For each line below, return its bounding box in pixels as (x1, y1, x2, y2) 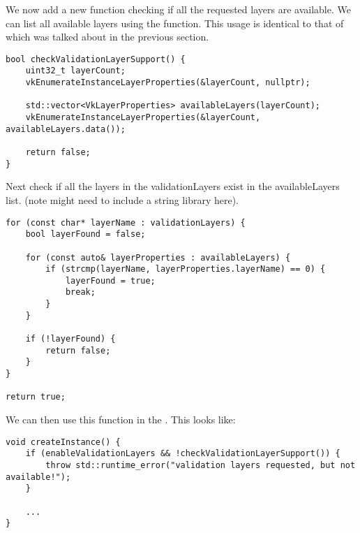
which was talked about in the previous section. (6, 29, 209, 44)
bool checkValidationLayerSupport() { (6, 54, 186, 64)
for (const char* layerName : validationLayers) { (6, 217, 246, 228)
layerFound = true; (65, 275, 156, 286)
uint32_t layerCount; (25, 66, 126, 76)
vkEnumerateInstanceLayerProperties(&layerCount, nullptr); (25, 78, 310, 88)
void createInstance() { (6, 437, 121, 447)
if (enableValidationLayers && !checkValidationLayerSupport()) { (25, 448, 340, 459)
